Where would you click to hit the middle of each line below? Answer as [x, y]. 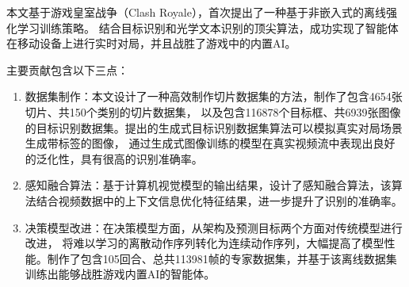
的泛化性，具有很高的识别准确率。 [114, 158]
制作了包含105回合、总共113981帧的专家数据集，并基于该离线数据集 [222, 258]
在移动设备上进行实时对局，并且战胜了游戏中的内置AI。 [151, 43]
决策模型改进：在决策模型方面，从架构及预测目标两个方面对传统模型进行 [214, 227]
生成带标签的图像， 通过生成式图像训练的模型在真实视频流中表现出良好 [210, 143]
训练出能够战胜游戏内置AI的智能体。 [120, 274]
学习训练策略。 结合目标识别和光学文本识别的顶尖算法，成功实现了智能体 [208, 27]
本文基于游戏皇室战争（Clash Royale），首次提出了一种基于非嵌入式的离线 [196, 12]
